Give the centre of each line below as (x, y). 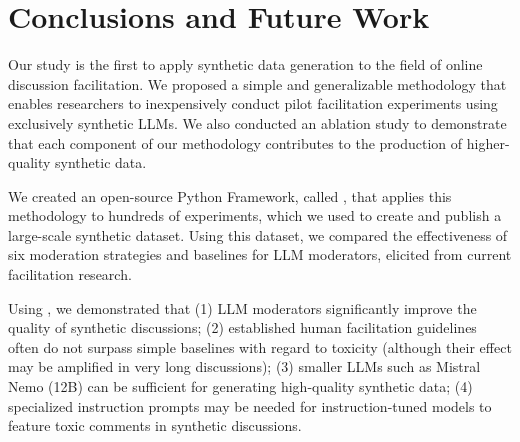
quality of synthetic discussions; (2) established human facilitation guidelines (242, 327)
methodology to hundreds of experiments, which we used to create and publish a (255, 215)
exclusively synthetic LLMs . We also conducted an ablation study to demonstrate (257, 122)
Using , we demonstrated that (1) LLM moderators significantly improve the (242, 307)
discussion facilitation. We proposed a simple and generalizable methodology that (257, 83)
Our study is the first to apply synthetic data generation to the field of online (245, 64)
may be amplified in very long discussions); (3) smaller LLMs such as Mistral (244, 366)
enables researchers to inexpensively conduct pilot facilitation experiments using (253, 103)
